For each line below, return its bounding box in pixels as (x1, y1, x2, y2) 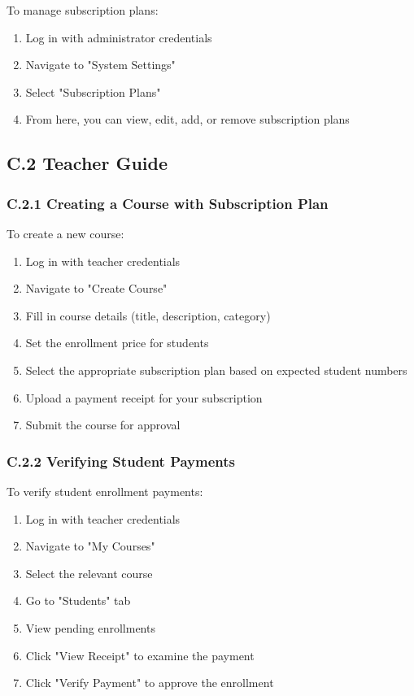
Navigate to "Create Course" (25, 280, 168, 297)
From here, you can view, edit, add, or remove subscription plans (25, 111, 350, 128)
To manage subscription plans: (7, 2, 159, 18)
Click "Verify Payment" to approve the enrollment (25, 674, 274, 691)
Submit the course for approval (25, 416, 181, 433)
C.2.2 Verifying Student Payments (7, 450, 236, 471)
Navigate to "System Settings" (25, 56, 176, 73)
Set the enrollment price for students (25, 334, 209, 351)
